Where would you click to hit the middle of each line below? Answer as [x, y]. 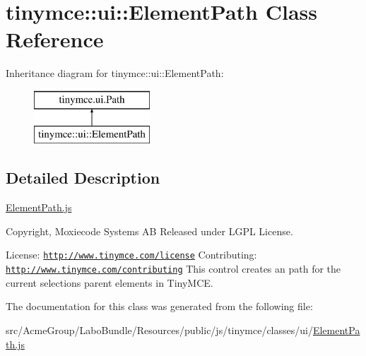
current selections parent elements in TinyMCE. [110, 282]
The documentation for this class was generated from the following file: [159, 306]
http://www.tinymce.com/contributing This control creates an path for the [173, 269]
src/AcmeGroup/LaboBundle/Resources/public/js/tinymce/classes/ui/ [159, 330]
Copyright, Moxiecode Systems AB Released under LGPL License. [149, 231]
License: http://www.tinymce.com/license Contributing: [131, 255]
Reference [55, 39]
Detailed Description [83, 178]
